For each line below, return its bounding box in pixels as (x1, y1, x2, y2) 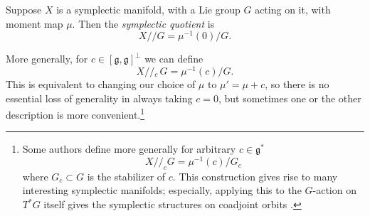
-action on (312, 183, 356, 198)
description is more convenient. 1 (6, 105, 145, 121)
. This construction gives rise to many (172, 168, 338, 183)
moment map (6, 16, 63, 31)
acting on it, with (255, 2, 331, 16)
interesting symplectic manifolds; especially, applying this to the (22, 183, 302, 198)
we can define (144, 51, 203, 66)
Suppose (6, 2, 42, 16)
